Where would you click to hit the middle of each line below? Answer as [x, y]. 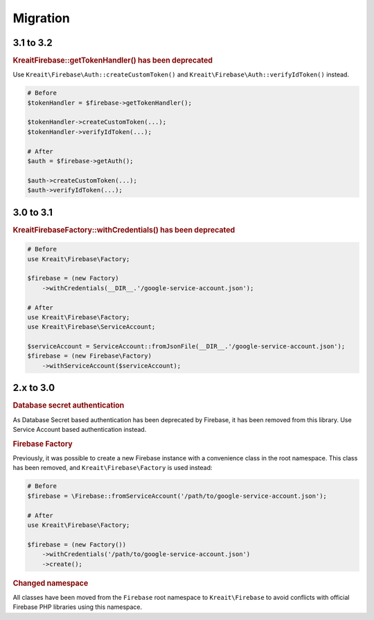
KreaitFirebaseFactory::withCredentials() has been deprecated [124, 230]
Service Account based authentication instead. [80, 430]
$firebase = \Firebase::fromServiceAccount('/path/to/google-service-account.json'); [177, 496]
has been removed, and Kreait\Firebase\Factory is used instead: [113, 468]
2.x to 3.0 [34, 388]
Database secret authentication [69, 405]
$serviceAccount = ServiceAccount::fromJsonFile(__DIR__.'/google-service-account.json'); [186, 346]
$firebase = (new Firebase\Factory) [90, 356]
